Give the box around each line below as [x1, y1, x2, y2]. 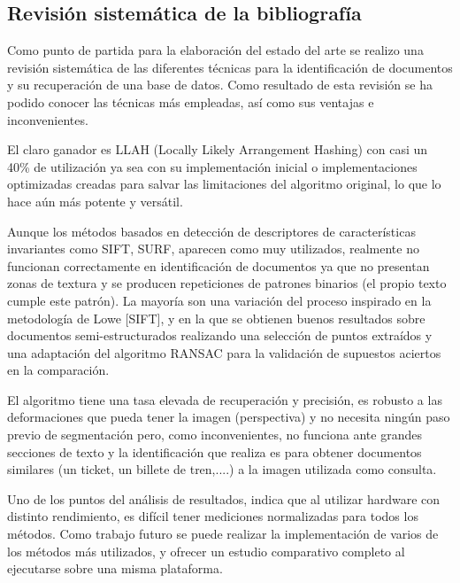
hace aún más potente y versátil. [7, 191, 183, 210]
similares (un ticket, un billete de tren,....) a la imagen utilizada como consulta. [7, 460, 437, 478]
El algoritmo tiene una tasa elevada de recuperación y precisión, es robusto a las [7, 390, 442, 408]
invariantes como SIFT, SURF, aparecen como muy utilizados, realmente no [7, 239, 419, 258]
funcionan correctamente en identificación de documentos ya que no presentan [7, 256, 430, 275]
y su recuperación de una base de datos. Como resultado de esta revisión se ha [7, 75, 433, 94]
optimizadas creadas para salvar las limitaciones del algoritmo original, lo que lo [7, 175, 441, 193]
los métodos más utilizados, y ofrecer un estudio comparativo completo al [7, 541, 405, 560]
